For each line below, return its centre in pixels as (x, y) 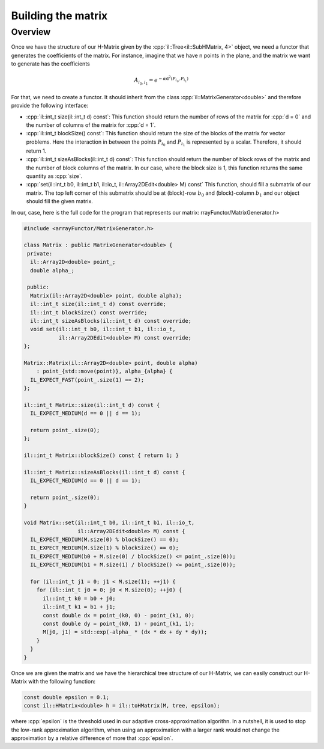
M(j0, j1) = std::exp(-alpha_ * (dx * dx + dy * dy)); (125, 632)
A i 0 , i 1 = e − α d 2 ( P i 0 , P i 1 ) (161, 81)
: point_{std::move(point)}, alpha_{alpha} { (104, 371)
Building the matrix (59, 16)
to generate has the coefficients (50, 64)
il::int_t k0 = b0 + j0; (79, 598)
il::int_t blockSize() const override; (89, 312)
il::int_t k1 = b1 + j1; (79, 607)
